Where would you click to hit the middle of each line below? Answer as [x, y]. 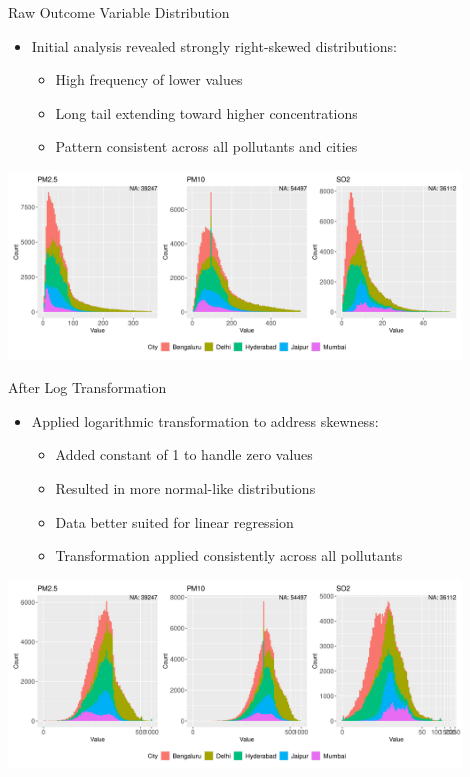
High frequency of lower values [149, 79]
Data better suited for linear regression [174, 521]
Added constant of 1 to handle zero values [184, 454]
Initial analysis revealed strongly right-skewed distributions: [214, 45]
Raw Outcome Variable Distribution [119, 12]
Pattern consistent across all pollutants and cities [206, 146]
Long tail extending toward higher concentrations [206, 112]
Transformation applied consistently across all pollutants [229, 555]
